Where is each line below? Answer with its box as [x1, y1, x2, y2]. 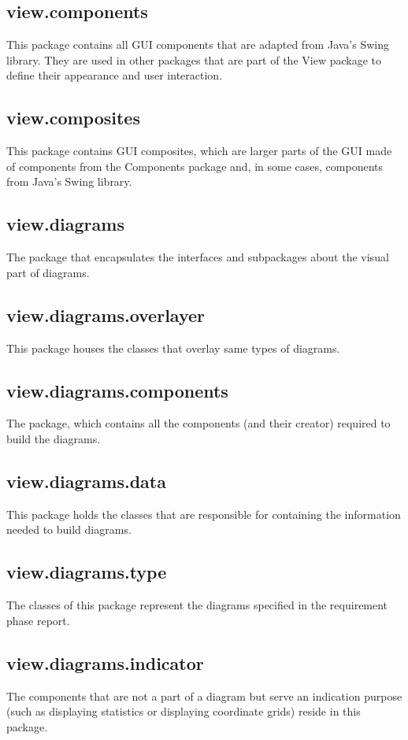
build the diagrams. [6, 430, 101, 446]
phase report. [6, 612, 70, 628]
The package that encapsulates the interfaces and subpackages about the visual [6, 249, 389, 265]
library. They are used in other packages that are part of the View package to [6, 51, 381, 68]
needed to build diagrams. [6, 521, 132, 538]
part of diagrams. [6, 264, 90, 280]
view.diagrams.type [6, 560, 167, 584]
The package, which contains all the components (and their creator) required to [6, 415, 391, 431]
